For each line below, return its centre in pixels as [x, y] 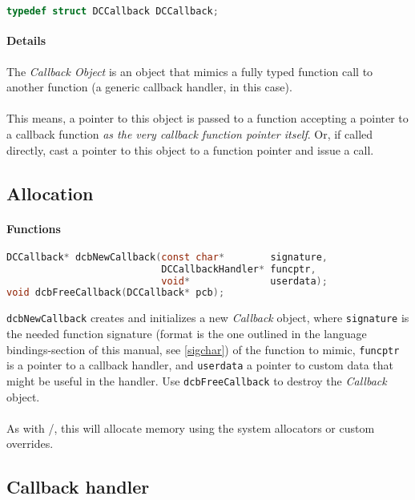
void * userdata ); [244, 281]
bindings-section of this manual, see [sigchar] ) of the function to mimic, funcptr [203, 349]
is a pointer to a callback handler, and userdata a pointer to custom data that [200, 365]
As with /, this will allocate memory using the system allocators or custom [191, 427]
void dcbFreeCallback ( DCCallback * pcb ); [116, 293]
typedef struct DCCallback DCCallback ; [113, 11]
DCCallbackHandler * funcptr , [239, 269]
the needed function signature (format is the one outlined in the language [187, 333]
